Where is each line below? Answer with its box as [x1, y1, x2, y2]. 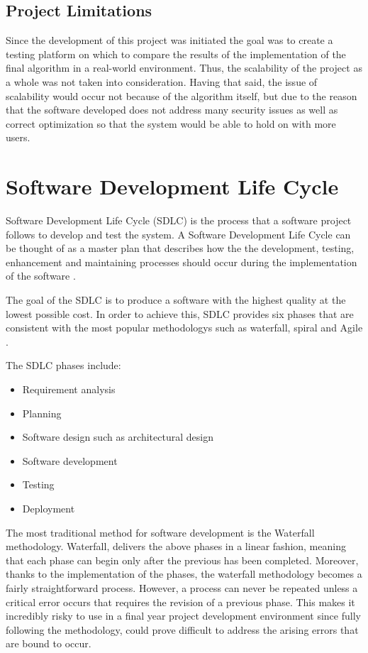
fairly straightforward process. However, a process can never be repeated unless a [6, 580, 358, 595]
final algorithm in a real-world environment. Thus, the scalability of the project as [6, 60, 362, 75]
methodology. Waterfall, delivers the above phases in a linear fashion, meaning [6, 539, 346, 554]
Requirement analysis [22, 382, 116, 397]
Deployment [22, 500, 75, 515]
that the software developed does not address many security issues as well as [6, 102, 338, 117]
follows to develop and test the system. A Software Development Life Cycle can [6, 226, 351, 241]
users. [6, 130, 30, 145]
